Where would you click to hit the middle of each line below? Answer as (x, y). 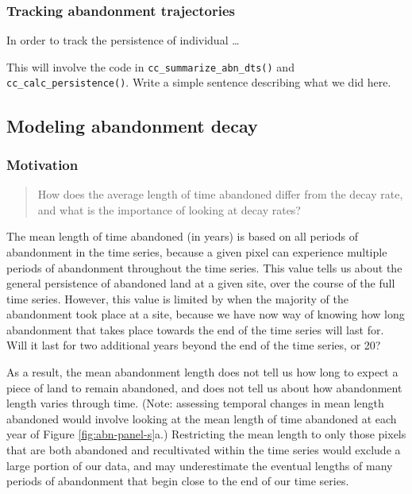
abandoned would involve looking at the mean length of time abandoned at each (202, 418)
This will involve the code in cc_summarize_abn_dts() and (150, 66)
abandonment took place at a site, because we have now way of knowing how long (206, 314)
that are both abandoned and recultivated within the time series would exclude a (204, 450)
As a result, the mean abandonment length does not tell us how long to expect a (202, 372)
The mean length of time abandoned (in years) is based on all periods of (182, 236)
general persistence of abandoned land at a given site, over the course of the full (201, 283)
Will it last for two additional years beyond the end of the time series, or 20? (194, 345)
